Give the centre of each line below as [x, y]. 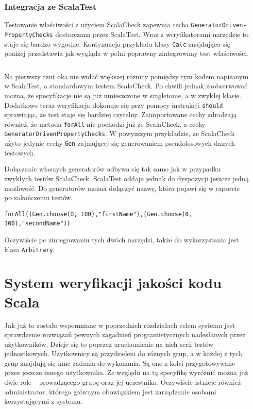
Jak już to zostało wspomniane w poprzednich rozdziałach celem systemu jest [120, 325]
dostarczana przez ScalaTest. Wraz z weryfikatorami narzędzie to [152, 34]
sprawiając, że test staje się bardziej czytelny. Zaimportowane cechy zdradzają [120, 114]
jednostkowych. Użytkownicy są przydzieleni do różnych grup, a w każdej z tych [123, 353]
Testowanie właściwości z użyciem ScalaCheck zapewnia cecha [97, 25]
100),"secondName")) [38, 224]
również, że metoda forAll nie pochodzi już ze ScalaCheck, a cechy [105, 124]
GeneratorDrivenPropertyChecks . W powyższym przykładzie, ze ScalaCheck [120, 133]
